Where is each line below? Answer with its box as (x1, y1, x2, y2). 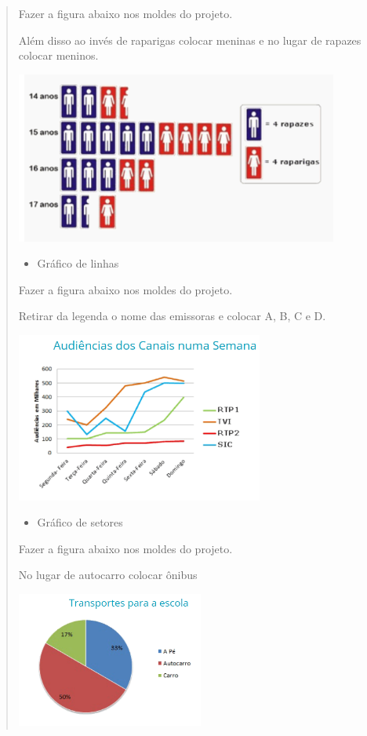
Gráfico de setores (37, 514, 123, 530)
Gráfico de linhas (37, 255, 119, 271)
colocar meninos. (18, 47, 99, 64)
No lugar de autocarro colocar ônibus (18, 567, 198, 583)
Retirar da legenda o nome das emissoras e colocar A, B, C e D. (18, 308, 326, 324)
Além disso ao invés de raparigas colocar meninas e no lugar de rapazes (18, 31, 362, 48)
